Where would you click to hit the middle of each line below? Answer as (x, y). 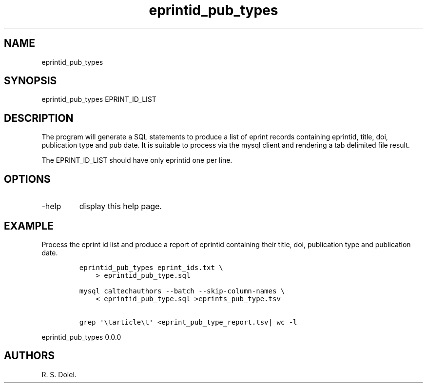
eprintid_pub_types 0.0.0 (81, 337)
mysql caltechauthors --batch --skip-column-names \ (182, 291)
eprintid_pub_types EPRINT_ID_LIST (99, 99)
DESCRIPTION (39, 118)
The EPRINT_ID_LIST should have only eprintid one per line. (137, 160)
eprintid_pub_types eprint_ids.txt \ (151, 267)
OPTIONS (27, 179)
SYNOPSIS (30, 81)
